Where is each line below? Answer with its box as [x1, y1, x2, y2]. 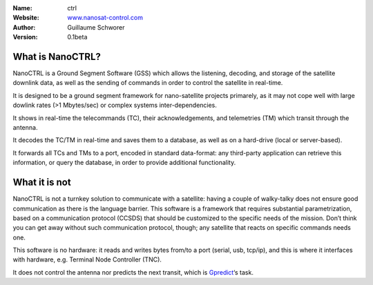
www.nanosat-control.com [67, 14, 143, 22]
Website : [12, 14, 39, 22]
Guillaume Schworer [67, 23, 125, 31]
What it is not [12, 177, 72, 188]
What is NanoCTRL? [12, 50, 102, 62]
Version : [12, 33, 38, 41]
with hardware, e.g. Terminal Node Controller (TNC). [12, 255, 162, 264]
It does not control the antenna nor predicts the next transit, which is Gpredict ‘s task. [12, 268, 254, 276]
